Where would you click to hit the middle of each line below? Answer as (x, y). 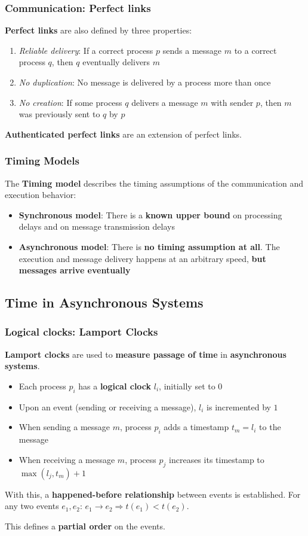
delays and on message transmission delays (97, 226)
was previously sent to (59, 114)
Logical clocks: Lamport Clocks (81, 332)
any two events (32, 506)
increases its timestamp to (217, 459)
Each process (42, 386)
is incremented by (239, 406)
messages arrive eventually (75, 270)
